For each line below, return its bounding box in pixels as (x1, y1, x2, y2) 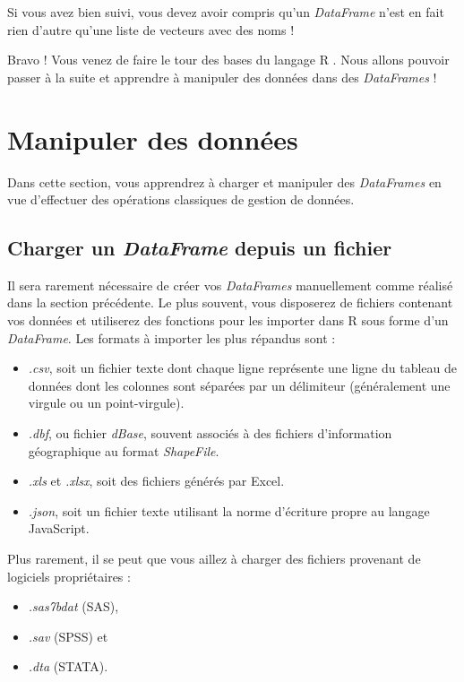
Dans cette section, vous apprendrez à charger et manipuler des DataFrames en (7, 172, 442, 191)
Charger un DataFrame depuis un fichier (7, 234, 392, 262)
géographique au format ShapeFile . (28, 441, 219, 460)
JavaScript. (28, 519, 90, 538)
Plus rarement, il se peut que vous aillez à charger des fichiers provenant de (7, 549, 421, 568)
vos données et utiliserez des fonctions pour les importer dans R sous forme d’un (7, 311, 449, 330)
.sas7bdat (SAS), (28, 597, 119, 616)
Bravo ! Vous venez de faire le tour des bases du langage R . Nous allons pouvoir (7, 50, 450, 69)
